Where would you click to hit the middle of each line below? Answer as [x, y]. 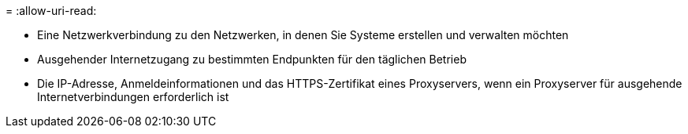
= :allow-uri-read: [51, 11]
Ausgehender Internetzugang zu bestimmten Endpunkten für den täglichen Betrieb [252, 59]
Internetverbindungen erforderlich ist [133, 97]
